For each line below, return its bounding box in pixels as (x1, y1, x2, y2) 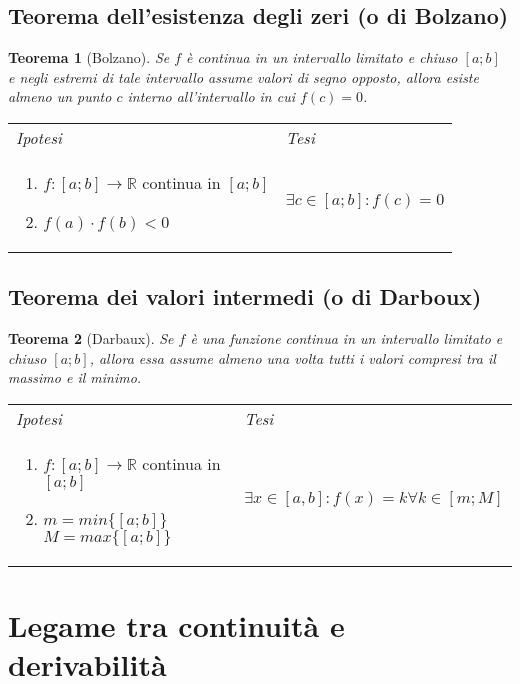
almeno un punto (8, 86, 112, 107)
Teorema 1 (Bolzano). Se (8, 47, 170, 68)
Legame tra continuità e (8, 605, 345, 646)
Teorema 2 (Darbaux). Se (8, 328, 174, 349)
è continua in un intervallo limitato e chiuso (186, 47, 458, 68)
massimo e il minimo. (8, 367, 142, 388)
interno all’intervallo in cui (127, 86, 295, 107)
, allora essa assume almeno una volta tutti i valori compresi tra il (89, 347, 496, 368)
